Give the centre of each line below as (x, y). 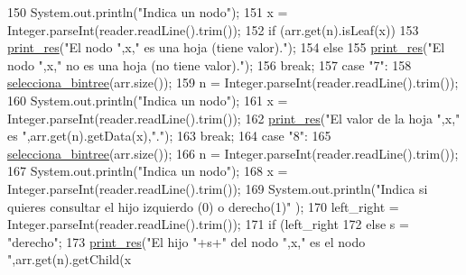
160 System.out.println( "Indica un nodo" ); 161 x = (148, 100)
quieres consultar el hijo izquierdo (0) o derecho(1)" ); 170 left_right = (203, 206)
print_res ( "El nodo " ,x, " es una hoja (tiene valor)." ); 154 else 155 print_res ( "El (226, 47)
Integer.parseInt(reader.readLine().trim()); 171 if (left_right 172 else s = (208, 224)
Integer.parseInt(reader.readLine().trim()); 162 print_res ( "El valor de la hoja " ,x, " (234, 118)
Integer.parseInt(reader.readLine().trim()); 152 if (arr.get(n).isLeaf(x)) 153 (213, 29)
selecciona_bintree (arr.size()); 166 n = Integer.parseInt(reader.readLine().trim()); (233, 153)
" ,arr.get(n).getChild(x (70, 259)
